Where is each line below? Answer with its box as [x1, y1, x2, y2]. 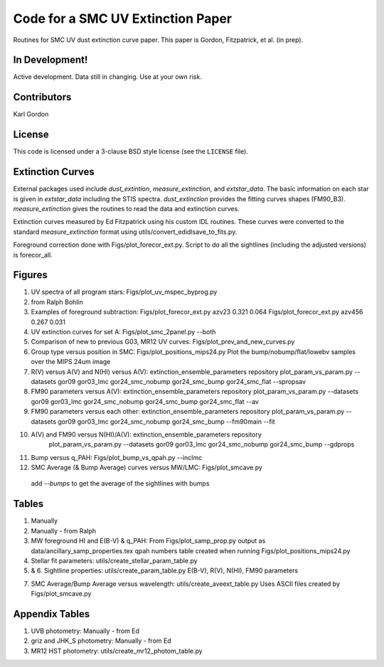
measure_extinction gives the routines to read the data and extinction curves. [13, 204, 240, 213]
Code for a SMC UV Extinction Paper [13, 11, 233, 26]
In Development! [13, 54, 88, 66]
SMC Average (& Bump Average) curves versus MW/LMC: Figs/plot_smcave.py [31, 463, 263, 472]
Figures [13, 269, 48, 281]
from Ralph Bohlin [31, 297, 83, 306]
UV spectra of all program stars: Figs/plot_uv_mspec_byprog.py [31, 288, 218, 297]
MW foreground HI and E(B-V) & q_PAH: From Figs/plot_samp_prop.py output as [31, 537, 266, 545]
